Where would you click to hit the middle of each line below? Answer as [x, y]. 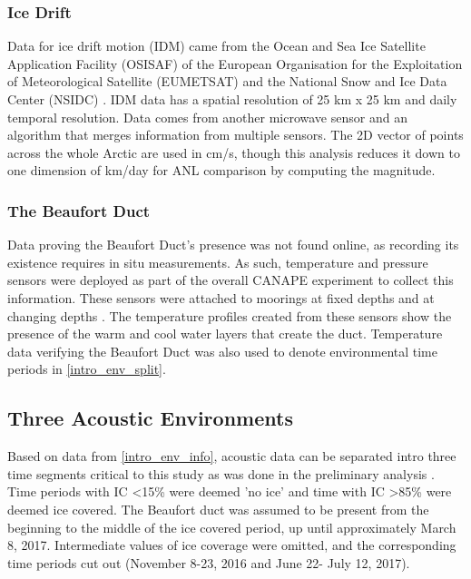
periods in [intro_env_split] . [87, 369]
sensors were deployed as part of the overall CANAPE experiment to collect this [231, 280]
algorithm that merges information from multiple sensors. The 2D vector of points [235, 135]
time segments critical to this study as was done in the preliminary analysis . [221, 473]
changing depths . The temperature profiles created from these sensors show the [230, 315]
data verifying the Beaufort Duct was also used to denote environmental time [222, 351]
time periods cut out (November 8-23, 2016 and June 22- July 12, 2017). [209, 562]
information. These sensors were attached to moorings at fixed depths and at [221, 297]
